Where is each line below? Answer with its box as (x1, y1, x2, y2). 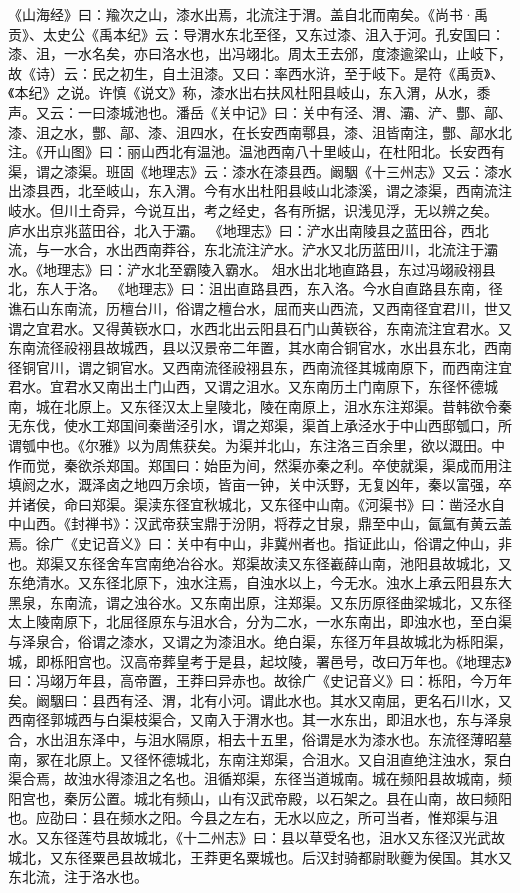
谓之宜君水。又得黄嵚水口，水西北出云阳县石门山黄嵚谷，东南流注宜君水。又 (8, 317, 512, 338)
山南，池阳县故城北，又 (357, 552, 512, 573)
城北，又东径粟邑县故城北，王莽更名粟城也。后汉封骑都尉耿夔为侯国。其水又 (8, 846, 512, 867)
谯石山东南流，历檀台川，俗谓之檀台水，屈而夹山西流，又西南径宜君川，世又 (8, 297, 512, 318)
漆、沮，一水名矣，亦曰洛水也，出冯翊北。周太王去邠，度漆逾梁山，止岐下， (8, 43, 512, 64)
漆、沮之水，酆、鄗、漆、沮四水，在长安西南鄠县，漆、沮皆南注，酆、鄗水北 (8, 121, 512, 142)
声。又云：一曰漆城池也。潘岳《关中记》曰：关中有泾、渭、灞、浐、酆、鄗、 (8, 101, 512, 122)
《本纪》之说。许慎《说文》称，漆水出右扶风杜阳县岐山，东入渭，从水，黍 (8, 82, 491, 103)
